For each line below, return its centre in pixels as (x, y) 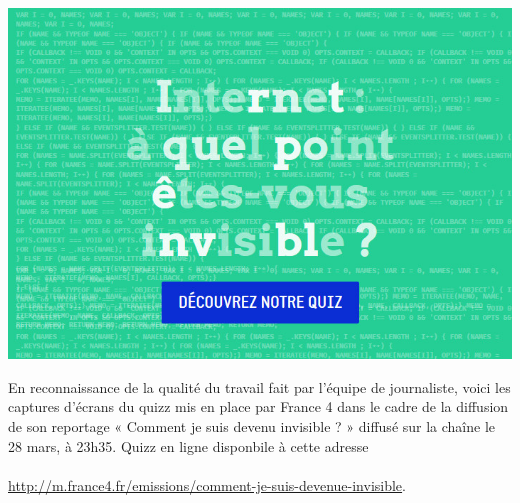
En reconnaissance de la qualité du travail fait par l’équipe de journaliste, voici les (259, 386)
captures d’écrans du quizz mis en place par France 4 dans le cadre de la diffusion (258, 406)
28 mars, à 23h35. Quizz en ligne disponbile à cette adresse (188, 445)
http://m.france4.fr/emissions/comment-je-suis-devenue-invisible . (207, 484)
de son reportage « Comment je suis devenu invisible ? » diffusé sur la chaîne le (252, 425)
